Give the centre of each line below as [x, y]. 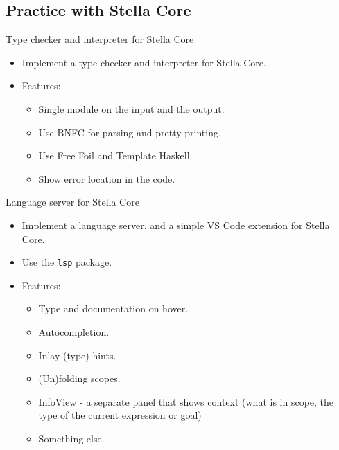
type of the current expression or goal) [120, 415]
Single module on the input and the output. [131, 108]
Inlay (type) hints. [77, 355]
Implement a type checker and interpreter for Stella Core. [144, 62]
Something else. [71, 438]
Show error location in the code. [107, 178]
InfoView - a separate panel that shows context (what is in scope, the [186, 401]
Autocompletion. [74, 331]
